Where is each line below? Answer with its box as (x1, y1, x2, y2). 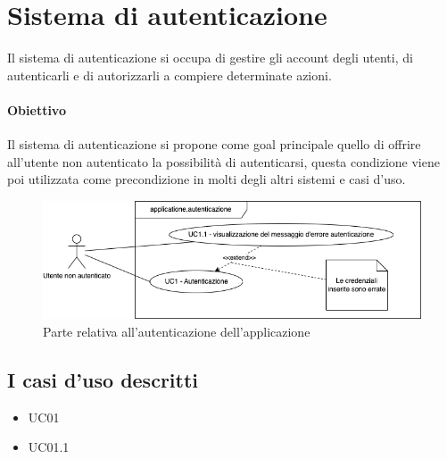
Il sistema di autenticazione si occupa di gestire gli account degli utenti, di (7, 48, 413, 67)
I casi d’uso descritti (7, 366, 199, 393)
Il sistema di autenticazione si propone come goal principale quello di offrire (7, 135, 421, 154)
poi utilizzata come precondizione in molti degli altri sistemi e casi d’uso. (7, 170, 406, 188)
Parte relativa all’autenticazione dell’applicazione (43, 322, 310, 341)
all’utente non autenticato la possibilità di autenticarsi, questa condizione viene (7, 152, 440, 171)
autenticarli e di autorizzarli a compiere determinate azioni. (7, 65, 332, 84)
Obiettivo (7, 100, 66, 119)
